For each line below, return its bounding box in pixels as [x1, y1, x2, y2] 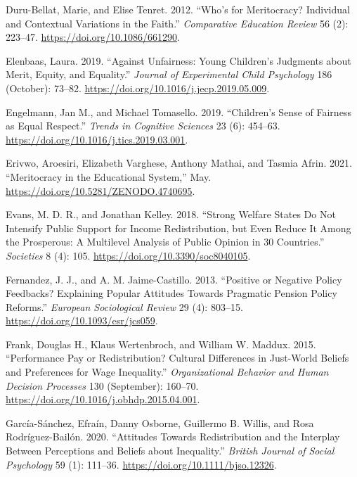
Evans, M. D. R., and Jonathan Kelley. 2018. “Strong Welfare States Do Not [6, 207, 336, 222]
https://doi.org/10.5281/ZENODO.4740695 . [6, 183, 195, 198]
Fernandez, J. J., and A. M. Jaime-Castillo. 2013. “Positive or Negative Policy [6, 272, 342, 286]
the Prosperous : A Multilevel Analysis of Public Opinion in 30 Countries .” [6, 234, 325, 249]
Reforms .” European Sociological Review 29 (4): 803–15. [6, 299, 243, 314]
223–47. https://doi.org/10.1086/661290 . [6, 30, 180, 44]
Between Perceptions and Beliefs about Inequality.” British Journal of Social [6, 443, 335, 458]
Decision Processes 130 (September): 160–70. [6, 378, 199, 393]
